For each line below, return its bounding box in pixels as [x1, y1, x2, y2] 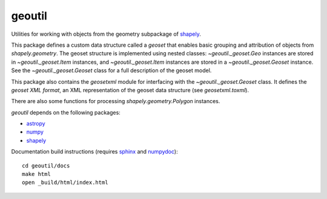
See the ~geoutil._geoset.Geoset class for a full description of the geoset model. [11, 67, 212, 74]
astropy [26, 120, 45, 127]
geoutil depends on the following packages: [11, 109, 121, 116]
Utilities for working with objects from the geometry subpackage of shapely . [11, 30, 201, 38]
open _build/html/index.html [22, 179, 108, 186]
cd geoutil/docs [22, 162, 70, 169]
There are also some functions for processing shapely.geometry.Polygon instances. [11, 98, 220, 105]
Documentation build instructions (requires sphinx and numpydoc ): [11, 148, 178, 155]
